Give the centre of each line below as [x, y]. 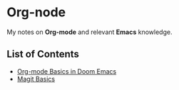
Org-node [36, 12]
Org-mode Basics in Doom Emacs [67, 71]
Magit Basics [36, 79]
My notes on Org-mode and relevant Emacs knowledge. [89, 32]
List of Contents [43, 54]
